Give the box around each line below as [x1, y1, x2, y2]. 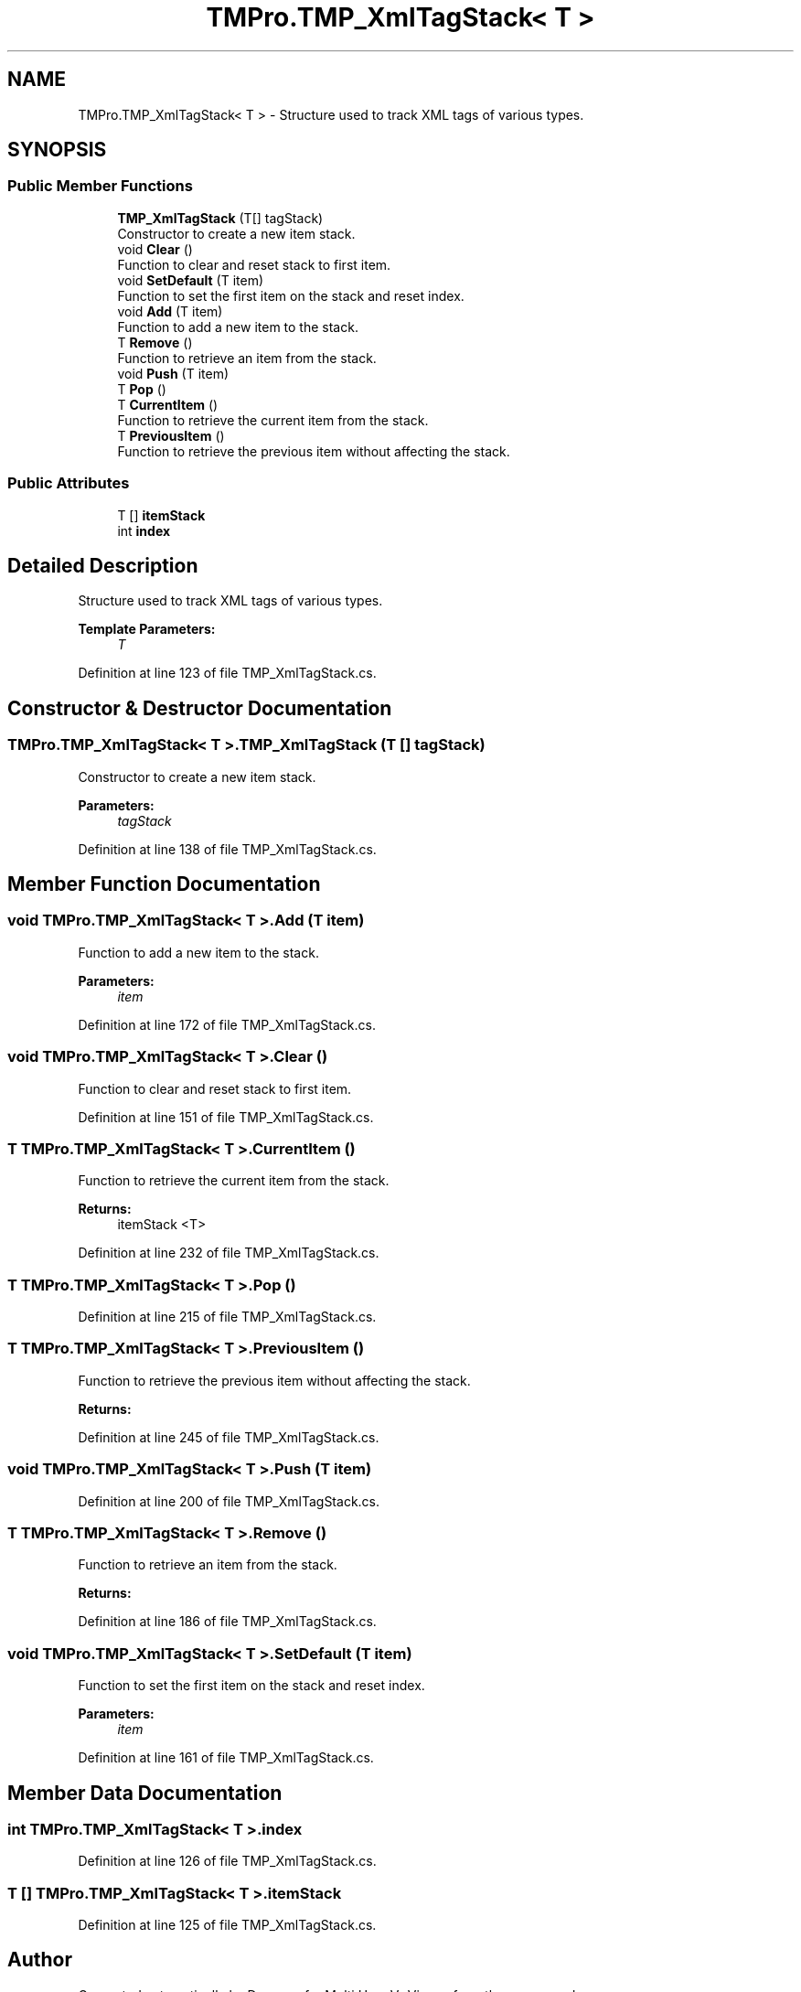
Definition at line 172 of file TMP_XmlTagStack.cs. [78, 1016, 376, 1033]
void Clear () [117, 241, 193, 257]
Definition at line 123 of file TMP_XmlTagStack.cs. [78, 665, 377, 681]
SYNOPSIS [7, 138, 107, 162]
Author [7, 1948, 72, 1972]
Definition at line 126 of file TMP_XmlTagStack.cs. [78, 1853, 377, 1869]
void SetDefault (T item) [117, 272, 264, 288]
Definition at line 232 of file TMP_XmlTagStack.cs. [78, 1245, 379, 1261]
